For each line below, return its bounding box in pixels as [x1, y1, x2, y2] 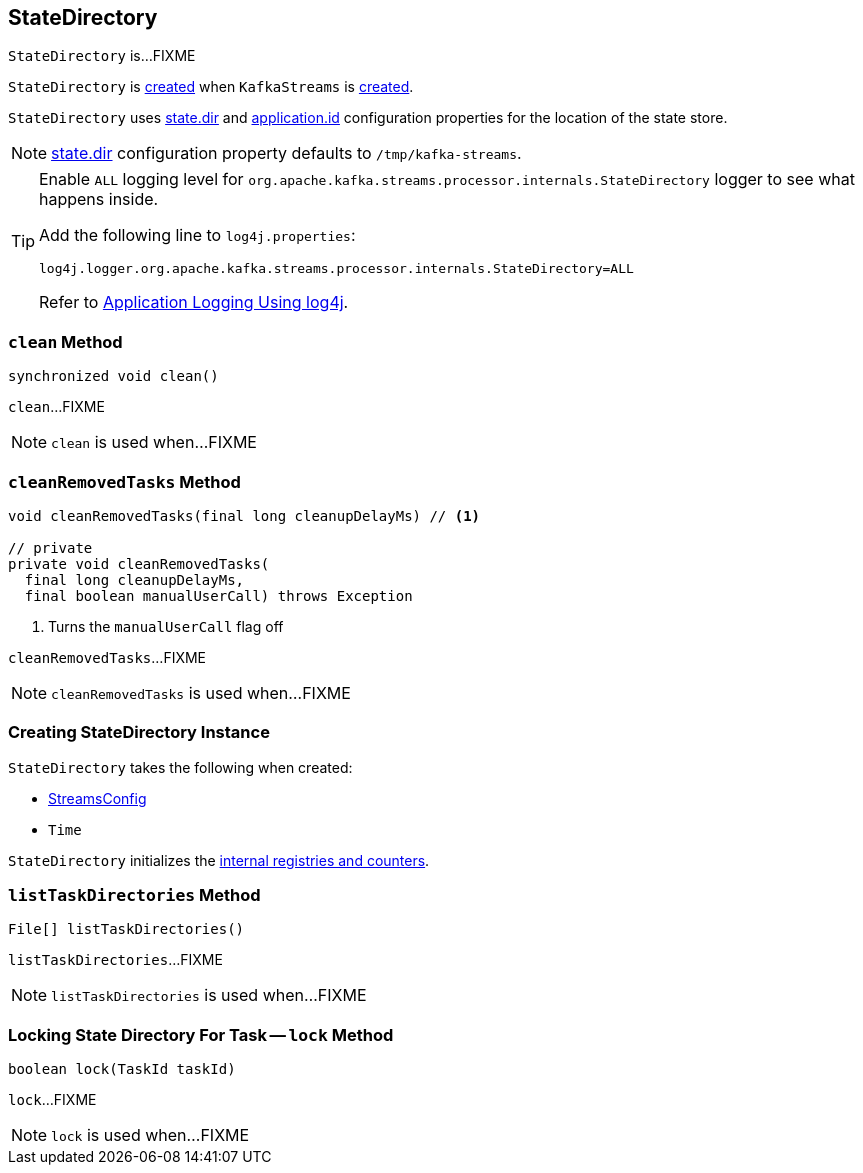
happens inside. [39, 189, 159, 210]
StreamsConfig [48, 789, 147, 807]
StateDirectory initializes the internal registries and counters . [8, 851, 430, 869]
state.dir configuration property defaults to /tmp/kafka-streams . [51, 143, 522, 164]
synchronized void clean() [8, 368, 219, 385]
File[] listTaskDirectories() [8, 921, 245, 938]
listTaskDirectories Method [8, 885, 261, 906]
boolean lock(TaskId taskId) [8, 1061, 236, 1078]
